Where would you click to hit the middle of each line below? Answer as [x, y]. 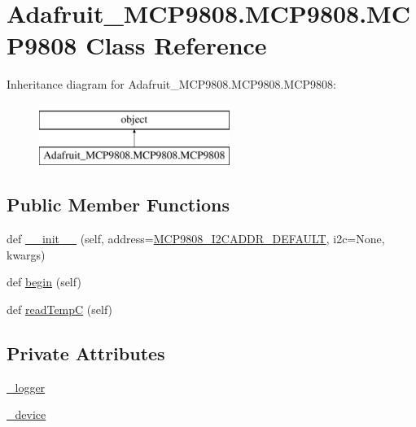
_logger [26, 387]
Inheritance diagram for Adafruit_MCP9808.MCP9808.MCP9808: [171, 84]
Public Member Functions [118, 205]
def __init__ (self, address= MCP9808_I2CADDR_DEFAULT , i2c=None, [196, 239]
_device [26, 414]
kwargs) [26, 254]
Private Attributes [86, 353]
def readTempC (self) [60, 309]
